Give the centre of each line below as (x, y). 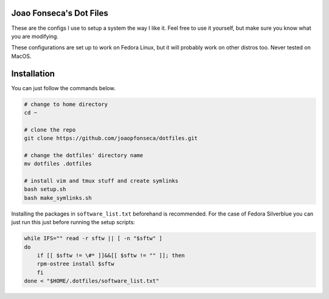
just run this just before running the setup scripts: (73, 222)
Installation (33, 73)
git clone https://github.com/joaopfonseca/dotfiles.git (111, 138)
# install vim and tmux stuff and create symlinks (101, 181)
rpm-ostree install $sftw (76, 264)
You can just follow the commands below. (63, 88)
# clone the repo (50, 130)
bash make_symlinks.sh (58, 198)
